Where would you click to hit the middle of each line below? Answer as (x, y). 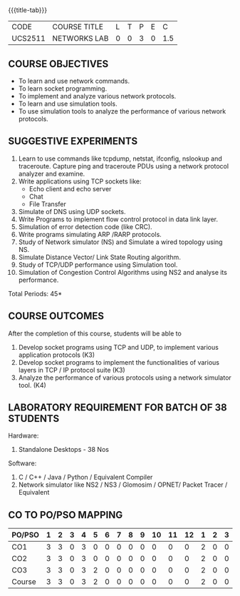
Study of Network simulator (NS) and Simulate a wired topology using (120, 242)
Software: (22, 463)
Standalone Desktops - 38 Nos (64, 450)
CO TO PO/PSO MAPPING (66, 515)
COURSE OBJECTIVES (58, 64)
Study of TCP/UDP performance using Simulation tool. (98, 264)
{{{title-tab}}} (28, 10)
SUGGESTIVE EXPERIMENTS (73, 141)
